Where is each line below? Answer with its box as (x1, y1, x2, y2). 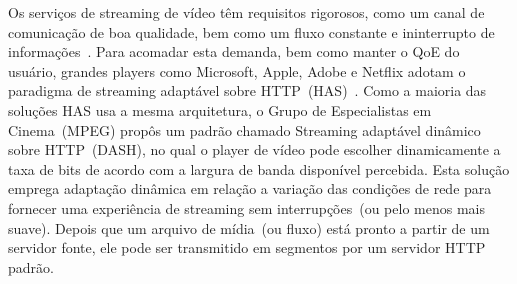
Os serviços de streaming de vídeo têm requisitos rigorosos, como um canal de (8, 2, 485, 22)
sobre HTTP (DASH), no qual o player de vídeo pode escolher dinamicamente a (8, 139, 501, 160)
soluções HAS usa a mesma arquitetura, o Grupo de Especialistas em (8, 99, 432, 120)
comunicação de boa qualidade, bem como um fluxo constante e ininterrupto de (8, 21, 495, 42)
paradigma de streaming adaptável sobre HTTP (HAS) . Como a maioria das (8, 80, 487, 101)
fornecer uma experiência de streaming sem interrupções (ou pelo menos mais (8, 197, 485, 218)
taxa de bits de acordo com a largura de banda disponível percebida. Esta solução (8, 158, 510, 179)
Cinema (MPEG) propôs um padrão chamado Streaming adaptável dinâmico (8, 119, 481, 140)
